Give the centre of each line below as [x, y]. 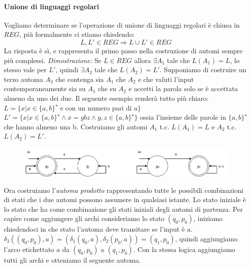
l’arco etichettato [29, 249]
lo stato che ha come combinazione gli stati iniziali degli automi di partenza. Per [124, 209]
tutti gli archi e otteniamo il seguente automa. [72, 260]
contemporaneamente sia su [45, 88]
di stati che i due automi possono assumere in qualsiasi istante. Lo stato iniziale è [125, 199]
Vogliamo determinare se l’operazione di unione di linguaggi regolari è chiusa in [122, 24]
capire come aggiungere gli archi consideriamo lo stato [84, 218]
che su [107, 88]
